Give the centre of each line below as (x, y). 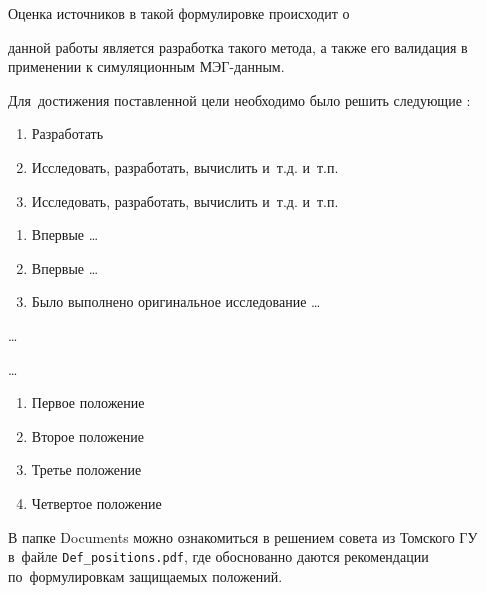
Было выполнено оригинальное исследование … (176, 301)
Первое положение (88, 402)
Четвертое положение (96, 502)
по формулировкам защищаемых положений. (145, 575)
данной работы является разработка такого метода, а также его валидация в (238, 46)
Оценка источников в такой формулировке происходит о (179, 13)
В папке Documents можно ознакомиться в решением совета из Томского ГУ (243, 536)
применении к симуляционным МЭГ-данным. (146, 66)
